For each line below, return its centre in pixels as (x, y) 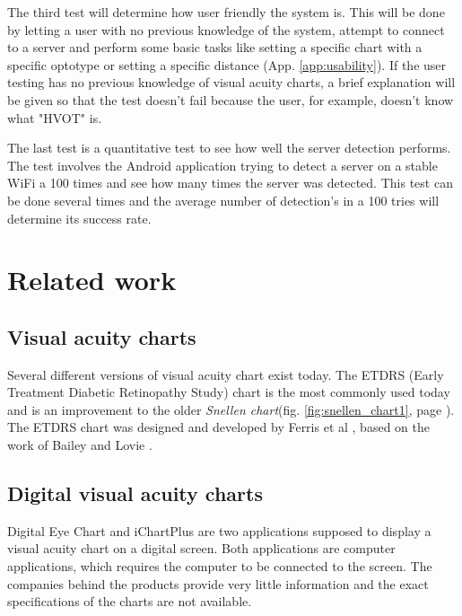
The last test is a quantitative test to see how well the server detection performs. (229, 148)
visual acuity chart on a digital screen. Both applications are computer (201, 548)
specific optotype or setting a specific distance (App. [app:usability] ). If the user (227, 64)
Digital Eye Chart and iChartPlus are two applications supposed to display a (219, 530)
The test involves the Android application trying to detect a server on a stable (222, 165)
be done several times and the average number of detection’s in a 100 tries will (223, 200)
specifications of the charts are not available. (130, 601)
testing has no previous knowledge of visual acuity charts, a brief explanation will (231, 82)
